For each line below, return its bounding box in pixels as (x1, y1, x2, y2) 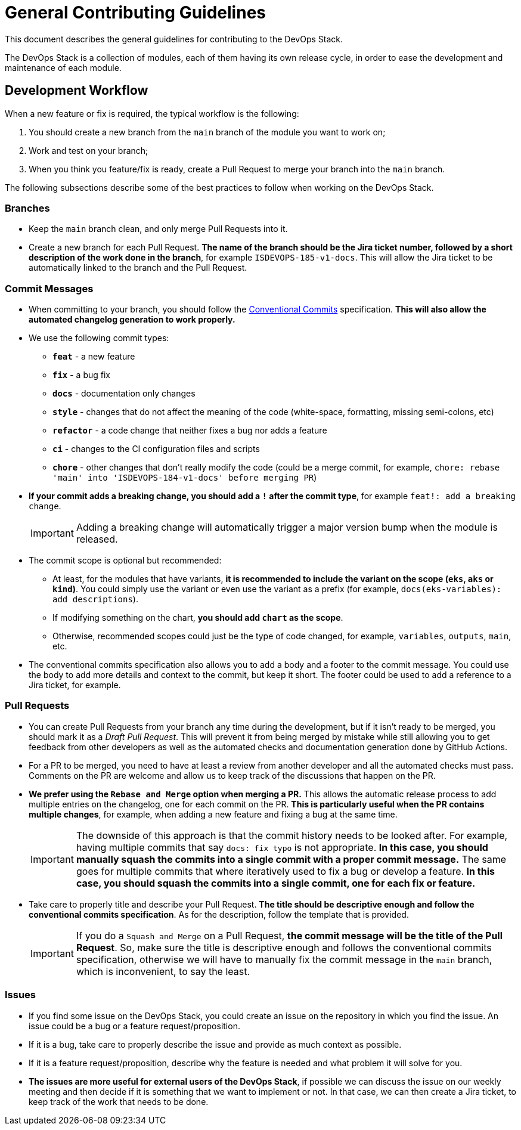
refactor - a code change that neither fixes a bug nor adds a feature (52, 425, 327, 436)
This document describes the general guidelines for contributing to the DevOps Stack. (5, 33, 343, 44)
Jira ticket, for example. (29, 680, 121, 691)
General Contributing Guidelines (5, 2, 266, 23)
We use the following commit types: (29, 333, 169, 343)
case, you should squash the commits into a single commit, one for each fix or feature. (76, 877, 476, 889)
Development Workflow (5, 83, 148, 98)
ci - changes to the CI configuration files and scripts (52, 444, 260, 454)
